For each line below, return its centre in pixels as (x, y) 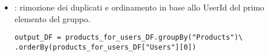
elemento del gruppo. (53, 18)
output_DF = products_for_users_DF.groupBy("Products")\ (129, 38)
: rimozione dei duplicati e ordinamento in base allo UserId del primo (139, 7)
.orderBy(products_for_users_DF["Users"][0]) (105, 47)
